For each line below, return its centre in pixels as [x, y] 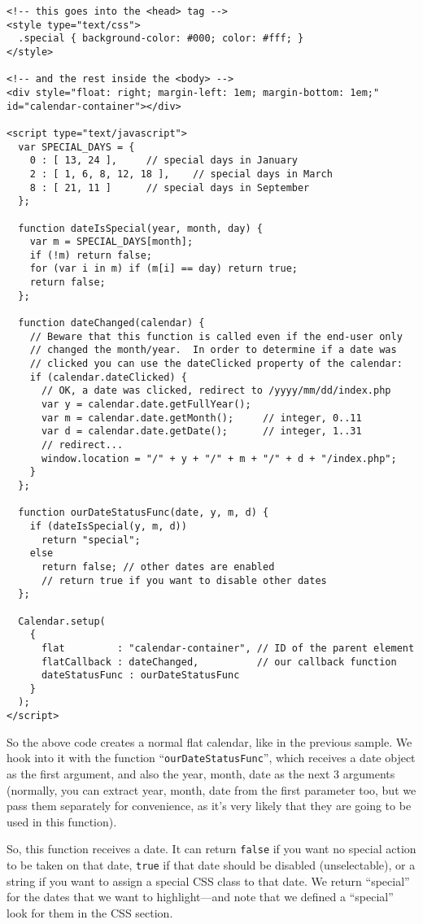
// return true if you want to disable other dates [184, 580]
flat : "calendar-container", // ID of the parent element [228, 648]
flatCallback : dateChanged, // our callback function [219, 662]
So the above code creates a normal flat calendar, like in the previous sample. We [209, 741]
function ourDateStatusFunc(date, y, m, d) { [144, 513]
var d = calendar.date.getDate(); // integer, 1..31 [201, 431]
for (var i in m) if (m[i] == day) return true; [164, 269]
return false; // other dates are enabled [158, 567]
